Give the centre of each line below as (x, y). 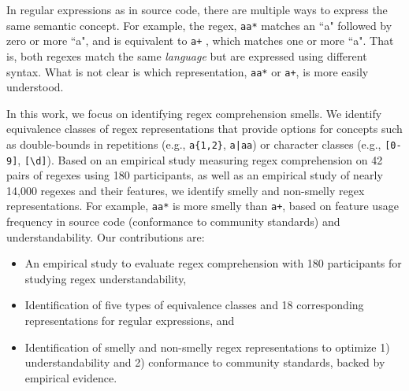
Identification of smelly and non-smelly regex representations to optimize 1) (207, 347)
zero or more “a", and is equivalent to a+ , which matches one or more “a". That (200, 41)
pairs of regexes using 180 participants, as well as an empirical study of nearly (195, 175)
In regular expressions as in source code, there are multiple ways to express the (197, 9)
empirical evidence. (71, 377)
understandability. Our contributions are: (106, 236)
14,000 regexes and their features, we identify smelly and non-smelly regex (186, 190)
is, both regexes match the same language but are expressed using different (187, 55)
